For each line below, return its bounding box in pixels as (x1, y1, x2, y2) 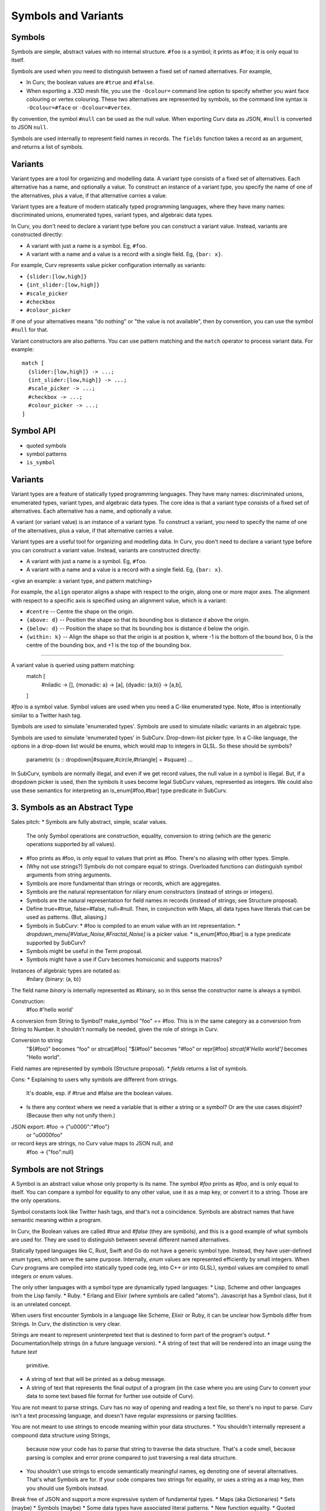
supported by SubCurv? (26, 939, 86, 946)
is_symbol (26, 459, 56, 466)
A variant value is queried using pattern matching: (11, 661, 135, 668)
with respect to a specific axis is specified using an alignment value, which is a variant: (11, 597, 227, 604)
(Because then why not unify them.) (26, 1112, 116, 1119)
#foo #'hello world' (26, 1006, 74, 1014)
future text (11, 1348, 37, 1355)
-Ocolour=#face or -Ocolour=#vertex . (26, 104, 132, 111)
